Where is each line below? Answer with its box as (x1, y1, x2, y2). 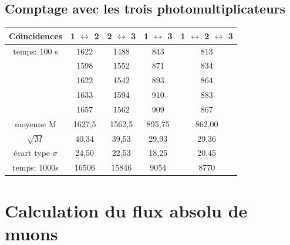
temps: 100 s (13, 45, 58, 57)
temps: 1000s (12, 161, 59, 173)
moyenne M (15, 117, 56, 130)
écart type (14, 147, 50, 159)
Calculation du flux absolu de (5, 198, 248, 222)
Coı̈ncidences (9, 29, 62, 42)
